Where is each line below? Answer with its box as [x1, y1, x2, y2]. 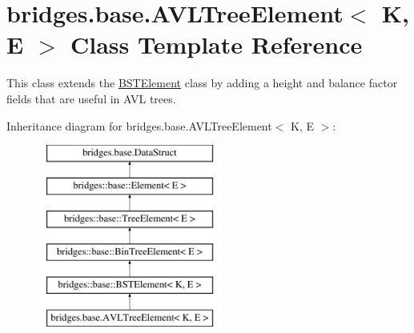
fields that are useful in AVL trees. [6, 90, 176, 106]
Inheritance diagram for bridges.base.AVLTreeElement [6, 117, 272, 134]
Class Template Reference [70, 28, 363, 61]
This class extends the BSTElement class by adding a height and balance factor [6, 74, 398, 91]
